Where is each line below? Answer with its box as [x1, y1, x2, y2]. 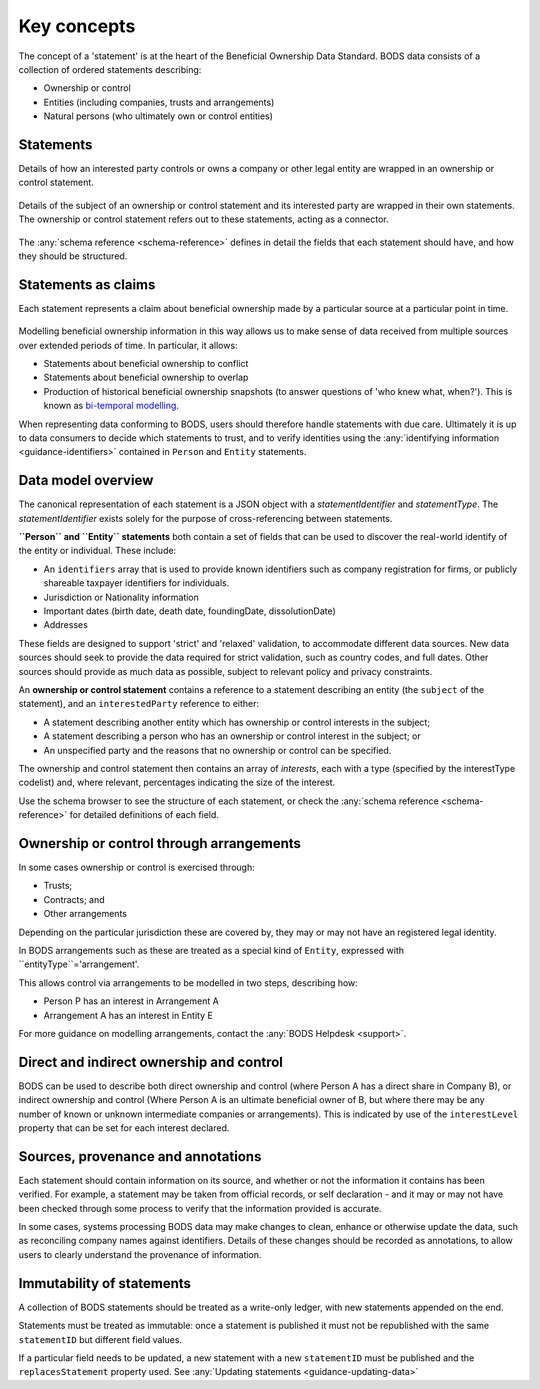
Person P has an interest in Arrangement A [43, 995, 219, 1007]
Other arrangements [43, 908, 127, 920]
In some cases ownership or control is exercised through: [18, 861, 255, 874]
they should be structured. [18, 250, 128, 262]
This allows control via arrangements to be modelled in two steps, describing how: [18, 976, 359, 989]
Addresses [43, 619, 89, 631]
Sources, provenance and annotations [18, 1148, 262, 1165]
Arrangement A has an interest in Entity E [43, 1009, 214, 1021]
